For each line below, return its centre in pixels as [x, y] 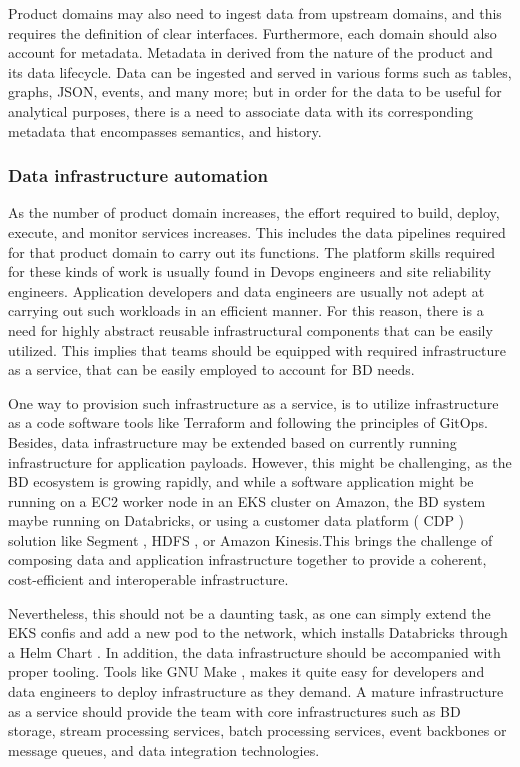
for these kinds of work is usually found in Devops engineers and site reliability [250, 271]
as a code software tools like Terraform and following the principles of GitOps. [248, 422]
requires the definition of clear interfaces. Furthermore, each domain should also [252, 32]
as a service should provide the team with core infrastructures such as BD [234, 710]
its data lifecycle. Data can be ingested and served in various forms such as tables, [260, 71]
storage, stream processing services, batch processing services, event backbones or [257, 730]
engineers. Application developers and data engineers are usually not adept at [246, 290]
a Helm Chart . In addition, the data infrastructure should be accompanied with [254, 651]
